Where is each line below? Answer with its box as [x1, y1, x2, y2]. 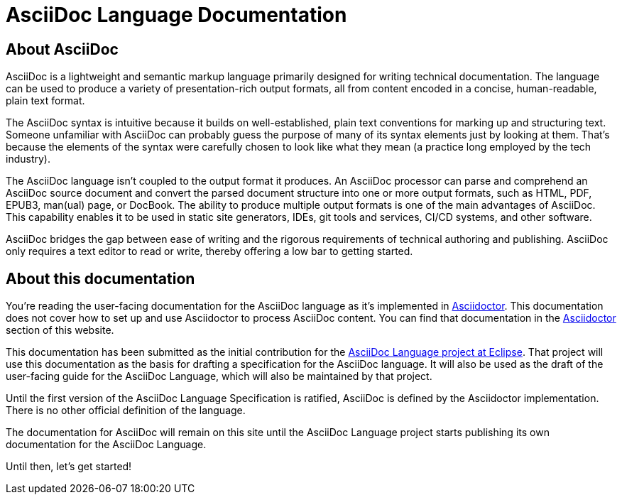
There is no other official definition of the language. [6, 404, 246, 417]
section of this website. [6, 324, 114, 337]
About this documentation [6, 269, 195, 288]
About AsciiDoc [6, 40, 119, 58]
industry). [6, 153, 50, 165]
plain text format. [6, 94, 85, 107]
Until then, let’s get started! [6, 460, 132, 473]
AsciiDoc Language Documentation [6, 3, 347, 27]
